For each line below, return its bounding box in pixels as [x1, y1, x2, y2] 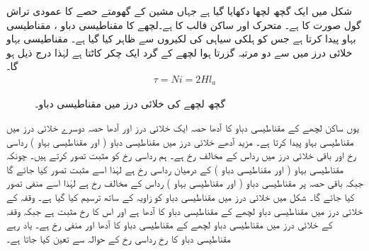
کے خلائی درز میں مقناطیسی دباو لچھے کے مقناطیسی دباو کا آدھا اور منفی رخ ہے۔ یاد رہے [6, 217, 333, 232]
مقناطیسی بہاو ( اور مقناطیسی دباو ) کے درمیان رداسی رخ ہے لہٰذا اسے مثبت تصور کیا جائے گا [6, 161, 344, 176]
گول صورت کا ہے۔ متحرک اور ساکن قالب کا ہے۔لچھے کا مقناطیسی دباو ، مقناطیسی [6, 17, 361, 32]
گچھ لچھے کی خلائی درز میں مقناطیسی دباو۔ [35, 96, 226, 111]
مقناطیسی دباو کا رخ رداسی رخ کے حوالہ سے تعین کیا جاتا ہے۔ [6, 230, 231, 245]
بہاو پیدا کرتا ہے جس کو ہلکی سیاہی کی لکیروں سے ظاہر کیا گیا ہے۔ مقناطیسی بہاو [6, 31, 356, 46]
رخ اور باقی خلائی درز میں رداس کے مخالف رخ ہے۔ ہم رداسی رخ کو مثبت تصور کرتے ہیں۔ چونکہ [6, 148, 357, 163]
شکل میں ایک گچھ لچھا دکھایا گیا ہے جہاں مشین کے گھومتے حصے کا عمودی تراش [6, 4, 353, 18]
